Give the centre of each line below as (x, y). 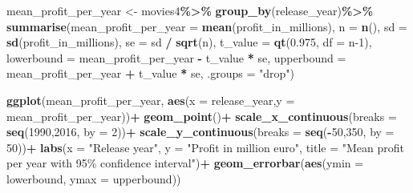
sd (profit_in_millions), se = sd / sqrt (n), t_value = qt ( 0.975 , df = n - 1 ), (189, 42)
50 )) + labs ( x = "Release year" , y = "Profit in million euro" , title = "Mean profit (206, 147)
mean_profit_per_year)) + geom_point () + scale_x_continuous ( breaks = (202, 116)
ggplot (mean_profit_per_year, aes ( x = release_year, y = (151, 100)
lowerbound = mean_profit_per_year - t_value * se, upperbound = (176, 57)
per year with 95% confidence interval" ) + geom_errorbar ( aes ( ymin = (185, 163)
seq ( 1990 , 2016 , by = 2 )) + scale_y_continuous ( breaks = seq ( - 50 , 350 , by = (200, 132)
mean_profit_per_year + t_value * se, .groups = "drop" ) (150, 73)
